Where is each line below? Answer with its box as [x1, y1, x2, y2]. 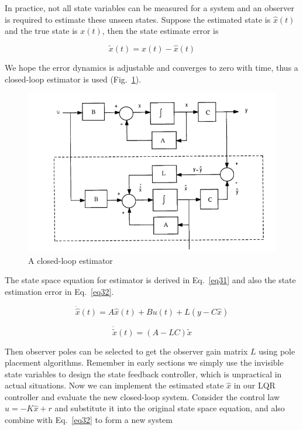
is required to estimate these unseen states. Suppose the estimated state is [5, 13, 271, 25]
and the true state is [5, 25, 78, 37]
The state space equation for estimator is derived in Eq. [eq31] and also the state [5, 274, 296, 286]
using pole [259, 345, 295, 357]
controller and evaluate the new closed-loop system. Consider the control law [5, 390, 280, 403]
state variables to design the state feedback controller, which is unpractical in [5, 367, 282, 380]
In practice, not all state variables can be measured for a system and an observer [5, 2, 294, 13]
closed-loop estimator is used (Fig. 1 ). [5, 73, 142, 85]
